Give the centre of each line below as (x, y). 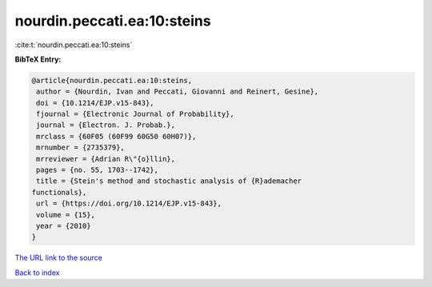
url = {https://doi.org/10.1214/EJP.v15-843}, (129, 203)
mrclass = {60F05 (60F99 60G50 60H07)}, (116, 136)
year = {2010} (64, 226)
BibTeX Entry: (38, 59)
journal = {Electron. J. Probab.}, (106, 125)
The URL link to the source (59, 258)
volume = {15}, (66, 215)
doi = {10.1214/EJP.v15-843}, (96, 103)
